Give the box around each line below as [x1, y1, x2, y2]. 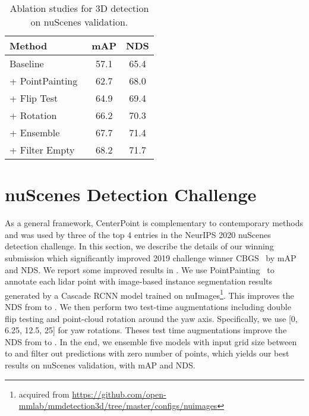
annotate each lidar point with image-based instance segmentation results [5, 275, 273, 287]
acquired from [18, 387, 70, 400]
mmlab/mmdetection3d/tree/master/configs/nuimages [18, 399, 217, 412]
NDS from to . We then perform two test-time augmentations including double [5, 300, 291, 312]
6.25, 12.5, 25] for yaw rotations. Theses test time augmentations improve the [5, 324, 287, 336]
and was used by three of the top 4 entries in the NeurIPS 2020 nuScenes [5, 228, 271, 240]
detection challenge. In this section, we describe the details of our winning [5, 240, 274, 252]
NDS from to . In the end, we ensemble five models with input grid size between [5, 335, 297, 348]
